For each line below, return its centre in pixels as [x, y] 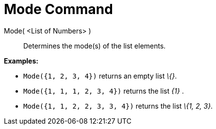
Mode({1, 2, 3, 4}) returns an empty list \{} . [100, 76]
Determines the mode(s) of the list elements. [95, 46]
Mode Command [58, 9]
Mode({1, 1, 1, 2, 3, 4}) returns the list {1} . [104, 91]
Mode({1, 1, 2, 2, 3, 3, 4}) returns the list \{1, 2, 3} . [118, 106]
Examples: [21, 61]
